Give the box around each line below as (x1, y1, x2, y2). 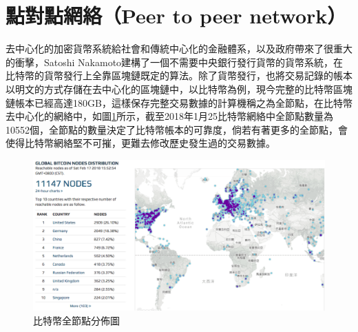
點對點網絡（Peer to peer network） (6, 1, 347, 30)
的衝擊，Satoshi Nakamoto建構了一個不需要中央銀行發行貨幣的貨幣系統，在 (6, 54, 344, 69)
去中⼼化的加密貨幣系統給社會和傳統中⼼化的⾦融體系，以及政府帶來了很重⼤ (6, 41, 352, 56)
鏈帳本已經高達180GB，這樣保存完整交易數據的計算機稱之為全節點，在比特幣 (6, 95, 352, 110)
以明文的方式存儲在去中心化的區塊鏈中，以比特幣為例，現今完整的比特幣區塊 (6, 81, 352, 96)
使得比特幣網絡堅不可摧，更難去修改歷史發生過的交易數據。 (6, 136, 275, 150)
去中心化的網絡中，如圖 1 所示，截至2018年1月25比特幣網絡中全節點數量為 (6, 109, 333, 123)
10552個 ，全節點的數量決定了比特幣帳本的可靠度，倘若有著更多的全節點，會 (6, 122, 348, 136)
